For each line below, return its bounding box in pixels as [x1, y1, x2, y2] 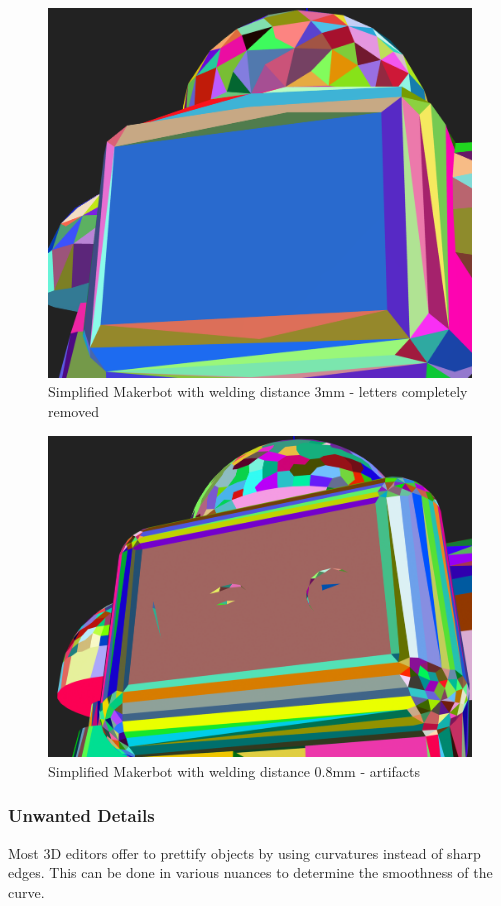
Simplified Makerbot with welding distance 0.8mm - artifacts [48, 760, 421, 781]
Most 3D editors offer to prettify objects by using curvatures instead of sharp [8, 842, 481, 863]
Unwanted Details [8, 803, 155, 828]
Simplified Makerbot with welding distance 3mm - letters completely [48, 381, 468, 402]
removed [48, 400, 99, 421]
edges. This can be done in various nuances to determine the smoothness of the [8, 862, 493, 883]
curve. [8, 881, 45, 902]
